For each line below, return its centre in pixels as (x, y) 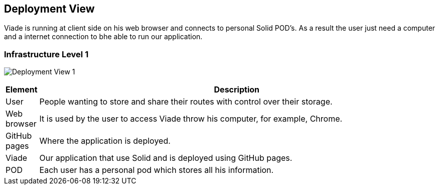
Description (237, 90)
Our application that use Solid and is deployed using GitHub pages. (166, 158)
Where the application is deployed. (105, 141)
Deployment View (49, 9)
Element (22, 90)
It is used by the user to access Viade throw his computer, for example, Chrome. (191, 119)
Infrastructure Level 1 (46, 54)
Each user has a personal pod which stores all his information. (157, 170)
